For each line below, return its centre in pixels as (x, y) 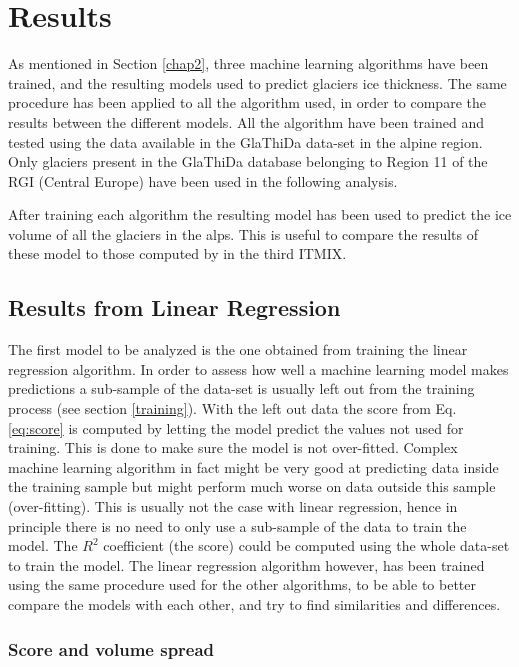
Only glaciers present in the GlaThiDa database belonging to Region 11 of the (248, 161)
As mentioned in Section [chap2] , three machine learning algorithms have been (248, 63)
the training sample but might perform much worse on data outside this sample (252, 486)
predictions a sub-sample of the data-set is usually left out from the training (241, 388)
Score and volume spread (111, 648)
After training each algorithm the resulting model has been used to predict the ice (260, 214)
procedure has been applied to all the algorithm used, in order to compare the (247, 102)
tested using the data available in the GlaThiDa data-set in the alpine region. (245, 141)
